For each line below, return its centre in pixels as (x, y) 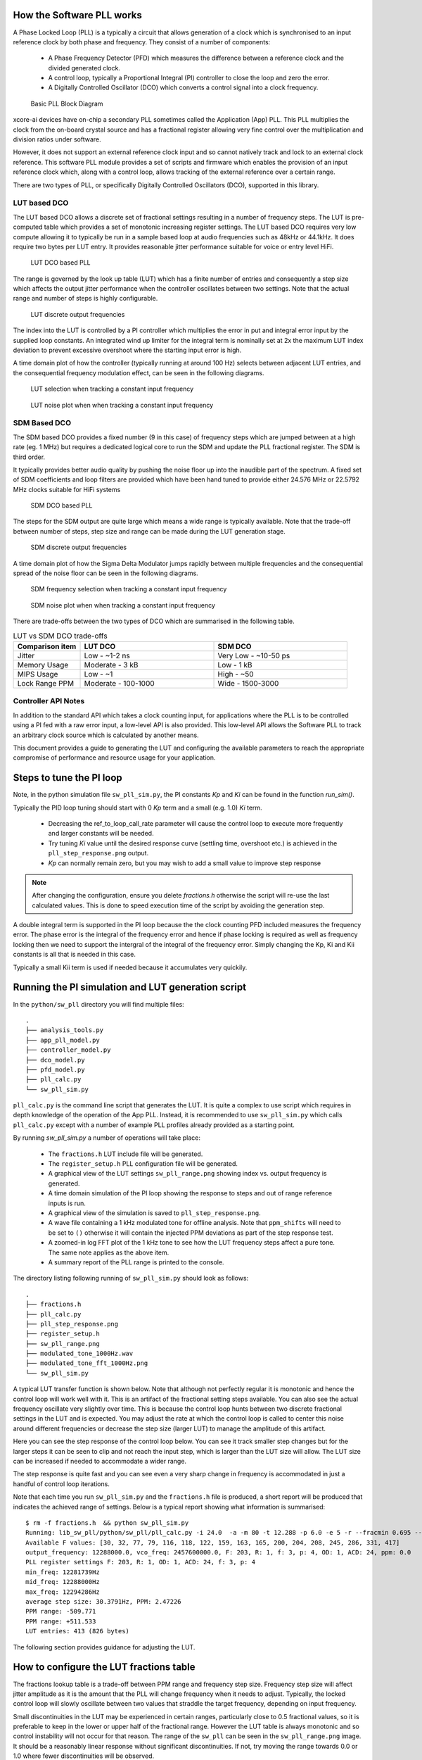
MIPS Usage (38, 674)
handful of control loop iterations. (62, 1484)
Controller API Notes (49, 701)
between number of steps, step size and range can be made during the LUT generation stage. (149, 531)
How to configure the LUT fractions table (104, 1667)
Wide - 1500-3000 (248, 683)
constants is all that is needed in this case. (75, 955)
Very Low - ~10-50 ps (254, 655)
